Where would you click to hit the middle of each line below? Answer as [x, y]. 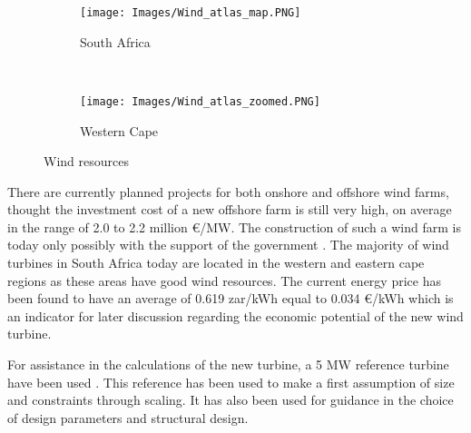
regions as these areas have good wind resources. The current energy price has [224, 280]
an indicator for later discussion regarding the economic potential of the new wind [235, 315]
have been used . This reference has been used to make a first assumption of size [231, 382]
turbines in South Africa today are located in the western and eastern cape [216, 263]
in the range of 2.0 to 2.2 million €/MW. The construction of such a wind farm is [234, 226]
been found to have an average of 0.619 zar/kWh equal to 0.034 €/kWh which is [231, 298]
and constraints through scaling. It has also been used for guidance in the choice [231, 400]
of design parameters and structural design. [128, 417]
